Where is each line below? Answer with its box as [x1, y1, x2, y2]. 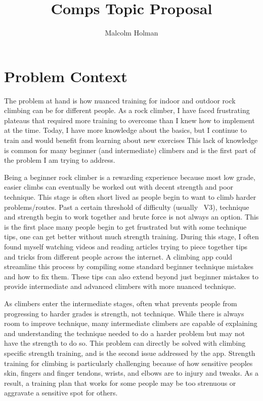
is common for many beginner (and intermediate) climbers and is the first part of [4, 144, 256, 155]
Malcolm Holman [105, 27, 158, 38]
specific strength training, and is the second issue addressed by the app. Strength [4, 347, 255, 358]
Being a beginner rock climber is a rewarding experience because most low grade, [4, 171, 255, 182]
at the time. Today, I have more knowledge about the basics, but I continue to [4, 125, 247, 135]
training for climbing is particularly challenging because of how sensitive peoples [4, 357, 253, 368]
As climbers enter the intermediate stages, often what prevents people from [4, 298, 237, 308]
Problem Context [4, 65, 127, 86]
